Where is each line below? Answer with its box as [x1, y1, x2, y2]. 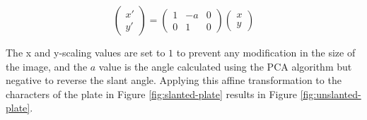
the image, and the [6, 59, 88, 73]
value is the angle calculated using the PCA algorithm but [98, 59, 352, 73]
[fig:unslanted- [300, 86, 361, 101]
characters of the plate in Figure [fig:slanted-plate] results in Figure [6, 86, 297, 101]
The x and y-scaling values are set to [6, 45, 165, 59]
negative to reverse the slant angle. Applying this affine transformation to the [6, 73, 342, 88]
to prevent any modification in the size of [176, 45, 356, 59]
